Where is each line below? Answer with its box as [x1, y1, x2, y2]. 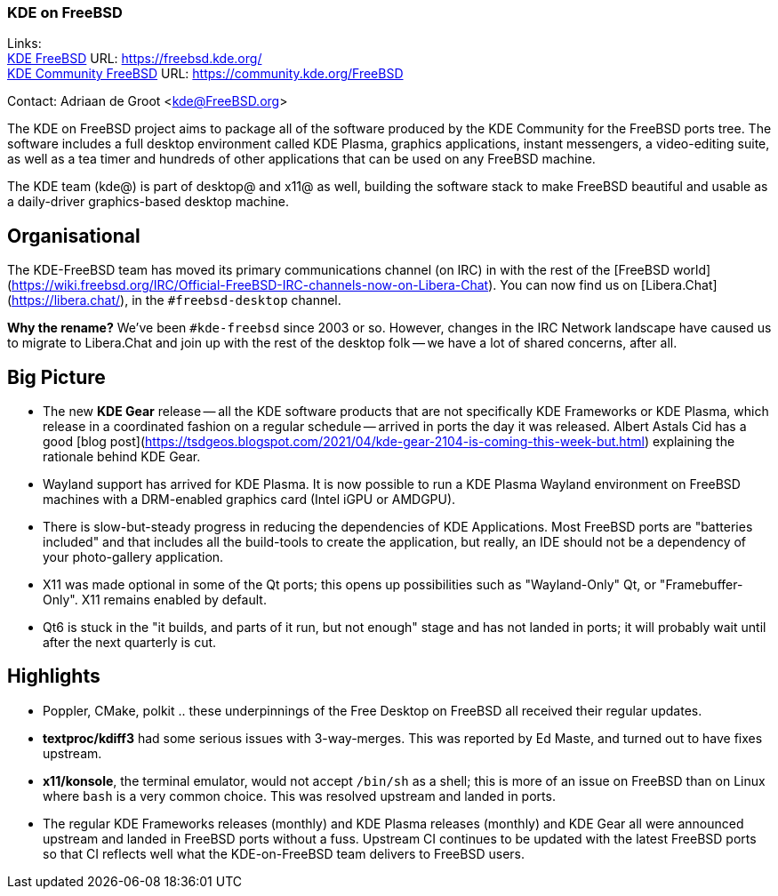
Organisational [7, 224, 140, 247]
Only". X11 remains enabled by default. [43, 592, 267, 608]
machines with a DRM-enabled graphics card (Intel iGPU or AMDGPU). [43, 492, 456, 508]
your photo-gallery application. [43, 549, 224, 565]
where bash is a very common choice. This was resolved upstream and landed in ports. [43, 788, 556, 804]
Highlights [7, 665, 100, 688]
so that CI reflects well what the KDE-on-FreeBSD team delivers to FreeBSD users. [43, 845, 525, 861]
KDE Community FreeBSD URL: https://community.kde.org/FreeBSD [7, 66, 404, 82]
